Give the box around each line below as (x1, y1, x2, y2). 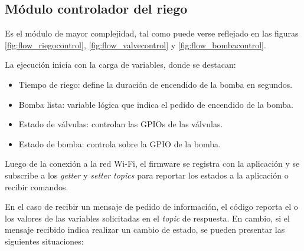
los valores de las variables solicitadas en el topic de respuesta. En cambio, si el (5, 212, 290, 224)
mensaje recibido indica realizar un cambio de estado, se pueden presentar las (5, 223, 285, 236)
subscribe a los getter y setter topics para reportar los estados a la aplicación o (5, 169, 289, 181)
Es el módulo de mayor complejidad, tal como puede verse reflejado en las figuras (5, 27, 299, 39)
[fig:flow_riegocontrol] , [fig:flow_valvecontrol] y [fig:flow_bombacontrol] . (5, 38, 266, 51)
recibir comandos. (5, 180, 68, 193)
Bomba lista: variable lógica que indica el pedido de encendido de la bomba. (18, 98, 293, 110)
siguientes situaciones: (5, 235, 84, 247)
